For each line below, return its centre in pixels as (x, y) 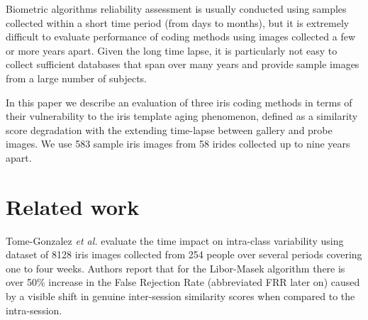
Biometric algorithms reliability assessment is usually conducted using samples (176, 9)
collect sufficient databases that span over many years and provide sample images (183, 64)
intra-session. (34, 310)
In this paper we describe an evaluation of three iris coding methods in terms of (179, 102)
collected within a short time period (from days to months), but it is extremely (178, 22)
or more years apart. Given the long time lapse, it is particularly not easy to (172, 50)
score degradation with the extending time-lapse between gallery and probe (169, 129)
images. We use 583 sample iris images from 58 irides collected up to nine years (178, 144)
